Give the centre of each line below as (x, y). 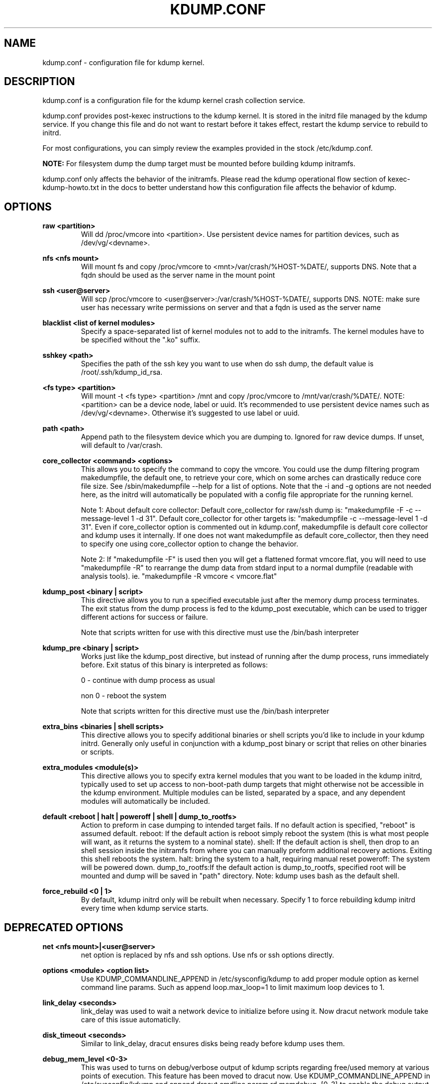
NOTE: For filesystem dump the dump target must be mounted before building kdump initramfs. (199, 164)
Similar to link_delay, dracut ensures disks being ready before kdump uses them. (213, 1044)
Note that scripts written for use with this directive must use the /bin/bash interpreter (220, 633)
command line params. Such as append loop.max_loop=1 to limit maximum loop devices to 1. (233, 987)
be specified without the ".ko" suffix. (141, 340)
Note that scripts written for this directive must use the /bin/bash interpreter (205, 711)
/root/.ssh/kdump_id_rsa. (122, 372)
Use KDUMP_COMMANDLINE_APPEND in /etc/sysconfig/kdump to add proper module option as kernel (250, 979)
